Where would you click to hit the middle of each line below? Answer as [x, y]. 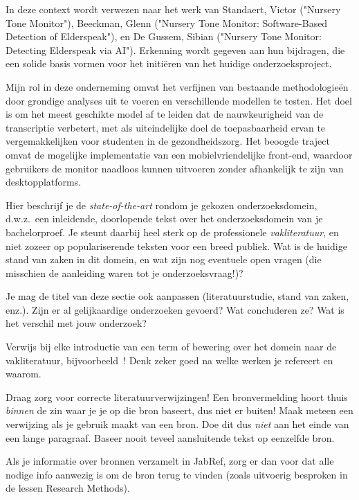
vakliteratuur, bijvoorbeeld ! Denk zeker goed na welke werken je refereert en [169, 360]
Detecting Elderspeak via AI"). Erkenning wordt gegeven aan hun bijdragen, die [175, 50]
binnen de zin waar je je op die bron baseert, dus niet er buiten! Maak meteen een [179, 410]
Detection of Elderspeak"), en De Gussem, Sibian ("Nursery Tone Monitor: [164, 36]
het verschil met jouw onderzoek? [76, 323]
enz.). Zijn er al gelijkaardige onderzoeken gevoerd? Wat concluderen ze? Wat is [175, 309]
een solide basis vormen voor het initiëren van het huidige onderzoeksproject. [169, 63]
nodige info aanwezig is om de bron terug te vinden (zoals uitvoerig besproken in [177, 474]
